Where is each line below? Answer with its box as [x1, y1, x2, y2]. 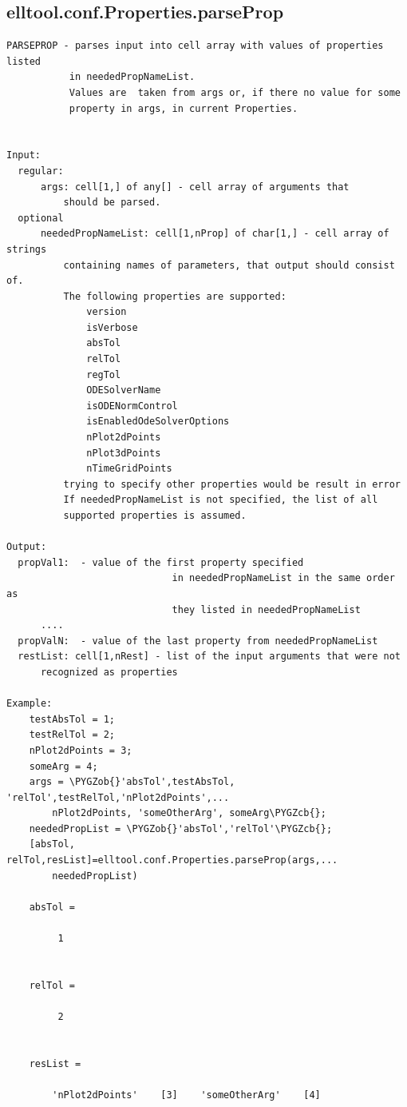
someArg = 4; [29, 760, 98, 772]
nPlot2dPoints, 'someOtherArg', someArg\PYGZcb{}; [52, 807, 326, 819]
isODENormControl [86, 400, 178, 412]
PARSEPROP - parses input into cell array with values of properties [6, 40, 384, 52]
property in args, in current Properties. [69, 102, 298, 114]
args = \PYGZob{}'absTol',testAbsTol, [29, 776, 235, 788]
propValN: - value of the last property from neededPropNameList [18, 635, 378, 647]
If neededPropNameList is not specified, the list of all [63, 494, 378, 506]
